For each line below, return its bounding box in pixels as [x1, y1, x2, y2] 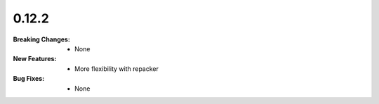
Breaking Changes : [13, 35, 70, 44]
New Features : [13, 55, 57, 63]
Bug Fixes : [13, 74, 45, 83]
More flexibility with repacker [74, 64, 159, 73]
